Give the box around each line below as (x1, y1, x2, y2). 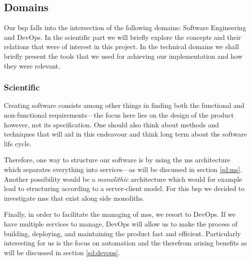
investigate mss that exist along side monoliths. (4, 192, 144, 203)
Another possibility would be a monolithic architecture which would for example (4, 174, 242, 184)
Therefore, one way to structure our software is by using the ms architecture (4, 155, 231, 165)
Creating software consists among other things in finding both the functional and (4, 100, 245, 110)
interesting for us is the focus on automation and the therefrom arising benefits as (4, 238, 247, 248)
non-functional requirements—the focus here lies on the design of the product (4, 109, 234, 120)
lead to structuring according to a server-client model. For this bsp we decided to (4, 183, 245, 193)
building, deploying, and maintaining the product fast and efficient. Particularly (4, 228, 241, 238)
